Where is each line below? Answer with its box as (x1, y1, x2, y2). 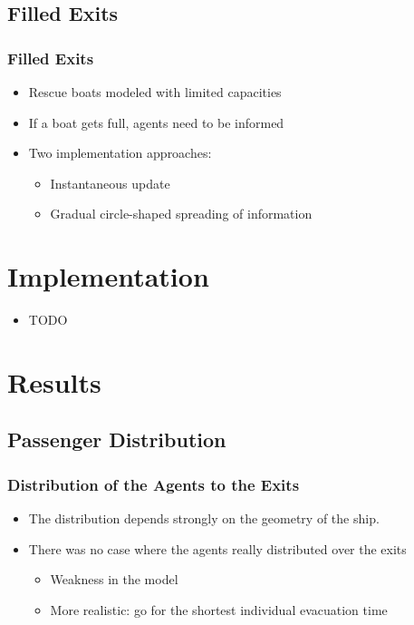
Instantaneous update (50, 173, 170, 192)
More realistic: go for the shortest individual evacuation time (50, 600, 388, 619)
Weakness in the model (50, 570, 178, 589)
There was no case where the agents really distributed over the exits (28, 539, 407, 558)
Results (7, 363, 101, 400)
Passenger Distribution (7, 425, 226, 454)
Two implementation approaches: (28, 143, 212, 162)
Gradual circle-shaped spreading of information (50, 204, 313, 223)
